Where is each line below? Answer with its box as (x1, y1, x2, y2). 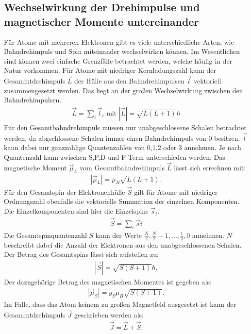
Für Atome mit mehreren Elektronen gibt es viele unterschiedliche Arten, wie (4, 36, 234, 47)
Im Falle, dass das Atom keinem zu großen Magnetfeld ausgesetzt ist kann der (4, 299, 236, 309)
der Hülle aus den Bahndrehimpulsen (74, 76, 184, 86)
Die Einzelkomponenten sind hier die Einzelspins (4, 206, 149, 216)
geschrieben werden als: (74, 310, 144, 320)
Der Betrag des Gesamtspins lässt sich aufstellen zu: (4, 249, 159, 259)
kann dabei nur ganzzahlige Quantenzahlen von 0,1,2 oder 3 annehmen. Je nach (4, 142, 241, 152)
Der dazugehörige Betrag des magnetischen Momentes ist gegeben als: (4, 276, 212, 286)
